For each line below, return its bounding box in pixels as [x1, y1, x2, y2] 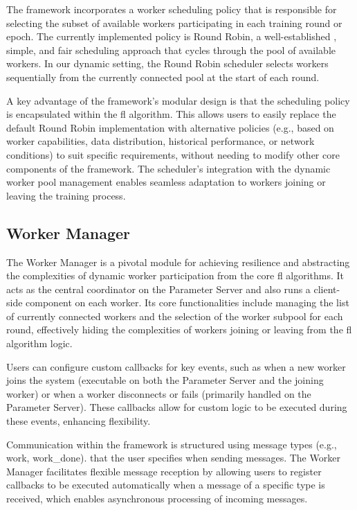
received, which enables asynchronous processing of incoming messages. [6, 491, 308, 506]
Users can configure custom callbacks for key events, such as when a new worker [6, 359, 346, 373]
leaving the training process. [6, 188, 126, 202]
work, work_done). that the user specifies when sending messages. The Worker [6, 450, 340, 465]
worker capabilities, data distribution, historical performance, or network [6, 134, 315, 148]
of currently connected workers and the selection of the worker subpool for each [6, 308, 343, 323]
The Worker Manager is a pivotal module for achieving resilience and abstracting [6, 254, 350, 269]
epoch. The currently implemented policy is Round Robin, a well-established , [6, 29, 337, 44]
